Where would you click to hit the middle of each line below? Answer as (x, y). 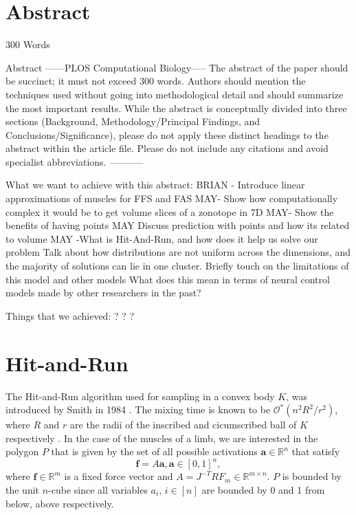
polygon (22, 451)
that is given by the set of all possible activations (154, 451)
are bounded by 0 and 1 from (263, 490)
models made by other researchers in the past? (103, 293)
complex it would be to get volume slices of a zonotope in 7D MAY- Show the (170, 211)
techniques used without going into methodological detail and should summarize (175, 94)
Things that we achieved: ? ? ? (70, 315)
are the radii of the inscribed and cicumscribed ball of (183, 425)
